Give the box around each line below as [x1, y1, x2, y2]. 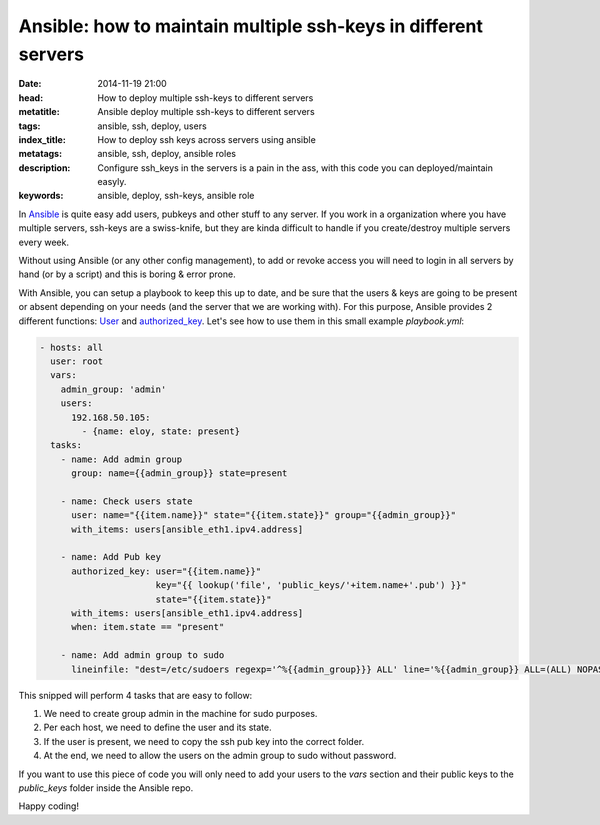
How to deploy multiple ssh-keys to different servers [97, 91, 314, 104]
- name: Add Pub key [60, 551, 162, 563]
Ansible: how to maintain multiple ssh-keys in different [18, 15, 484, 37]
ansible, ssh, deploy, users [97, 120, 207, 132]
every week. [18, 236, 70, 248]
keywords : [18, 190, 64, 202]
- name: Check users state [60, 495, 194, 507]
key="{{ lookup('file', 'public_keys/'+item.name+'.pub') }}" [155, 580, 467, 591]
